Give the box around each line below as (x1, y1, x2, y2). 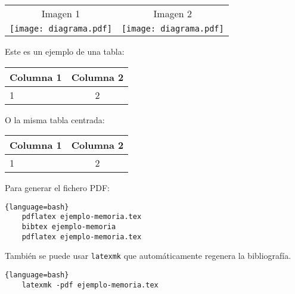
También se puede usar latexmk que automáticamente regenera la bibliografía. (5, 249, 291, 262)
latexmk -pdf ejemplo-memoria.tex (21, 280, 159, 289)
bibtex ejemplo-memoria (21, 223, 116, 232)
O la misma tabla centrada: (5, 113, 105, 126)
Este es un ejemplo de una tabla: (5, 45, 125, 57)
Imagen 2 (153, 7, 192, 20)
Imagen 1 (41, 7, 80, 20)
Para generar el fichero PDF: (5, 182, 110, 194)
